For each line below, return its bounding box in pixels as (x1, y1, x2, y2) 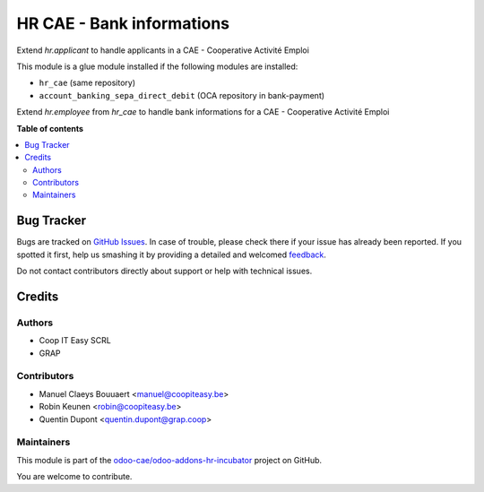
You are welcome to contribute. (16, 471, 133, 482)
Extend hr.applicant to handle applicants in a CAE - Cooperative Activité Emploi (16, 45, 309, 56)
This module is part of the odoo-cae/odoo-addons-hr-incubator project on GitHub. (16, 454, 323, 465)
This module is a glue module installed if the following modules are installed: (16, 61, 298, 72)
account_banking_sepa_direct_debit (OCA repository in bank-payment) (39, 90, 325, 100)
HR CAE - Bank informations (16, 13, 230, 33)
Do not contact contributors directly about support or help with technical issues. (16, 265, 313, 277)
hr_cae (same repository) (39, 77, 136, 89)
